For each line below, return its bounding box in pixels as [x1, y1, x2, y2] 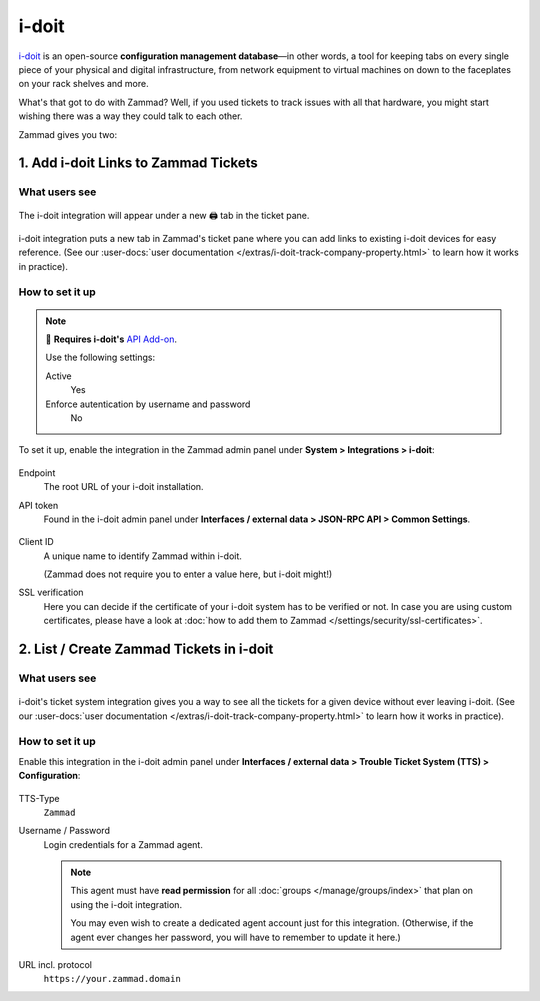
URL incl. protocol [18, 959, 92, 971]
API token [18, 499, 59, 511]
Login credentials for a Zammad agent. [43, 838, 204, 850]
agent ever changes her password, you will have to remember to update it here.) [70, 931, 402, 943]
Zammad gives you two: [18, 128, 118, 140]
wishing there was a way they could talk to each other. [18, 110, 243, 122]
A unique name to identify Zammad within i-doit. [43, 550, 242, 562]
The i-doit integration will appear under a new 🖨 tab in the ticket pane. [18, 210, 310, 222]
